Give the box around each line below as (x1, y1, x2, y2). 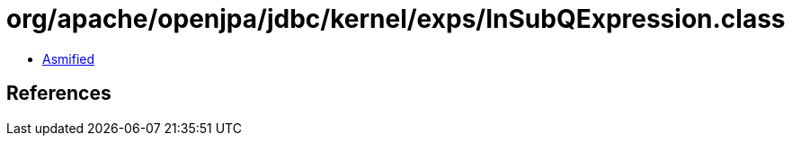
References (6, 82, 111, 105)
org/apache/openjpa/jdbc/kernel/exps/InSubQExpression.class (6, 4, 786, 34)
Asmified (42, 50, 95, 67)
